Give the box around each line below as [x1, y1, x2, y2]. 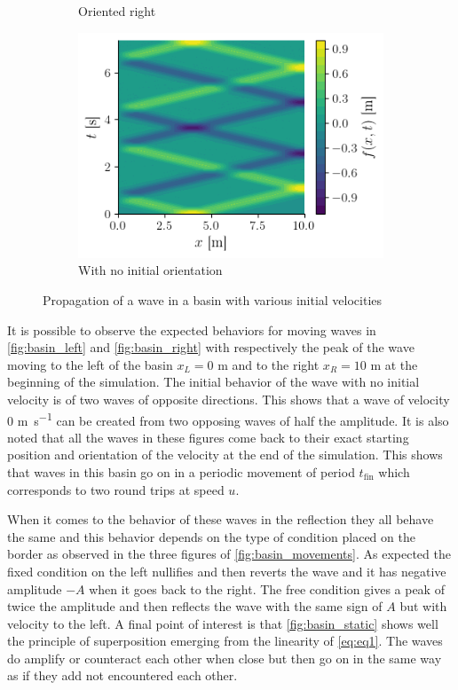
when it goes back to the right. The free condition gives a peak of [89, 579, 445, 598]
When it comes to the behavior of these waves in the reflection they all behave [7, 510, 434, 529]
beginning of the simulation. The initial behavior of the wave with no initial [7, 372, 420, 391]
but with [399, 597, 447, 616]
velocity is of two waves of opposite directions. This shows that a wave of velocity [7, 389, 450, 408]
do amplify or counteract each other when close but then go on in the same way [7, 648, 442, 667]
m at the [370, 355, 418, 373]
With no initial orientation [78, 261, 223, 279]
